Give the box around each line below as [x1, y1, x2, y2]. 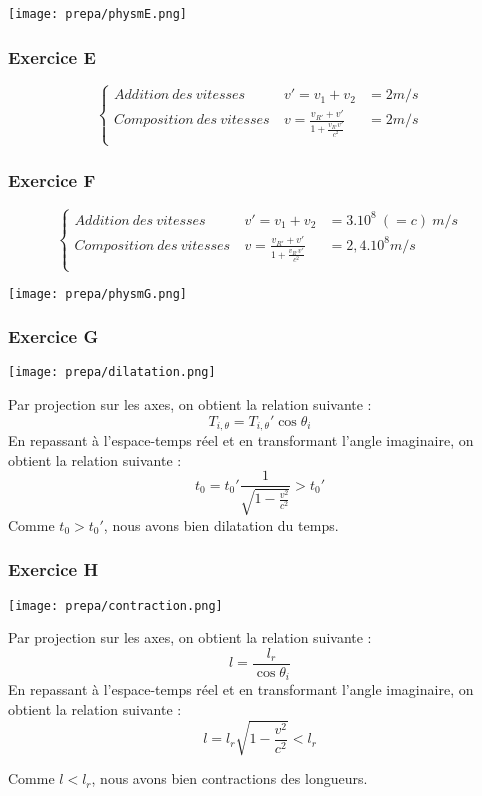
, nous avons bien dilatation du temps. [103, 514, 339, 535]
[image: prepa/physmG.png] [8, 286, 187, 301]
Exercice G [8, 324, 99, 349]
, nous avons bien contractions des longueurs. [91, 768, 368, 789]
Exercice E [8, 44, 96, 69]
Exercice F [8, 167, 96, 192]
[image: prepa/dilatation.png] [8, 365, 216, 380]
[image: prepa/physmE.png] [8, 7, 187, 21]
